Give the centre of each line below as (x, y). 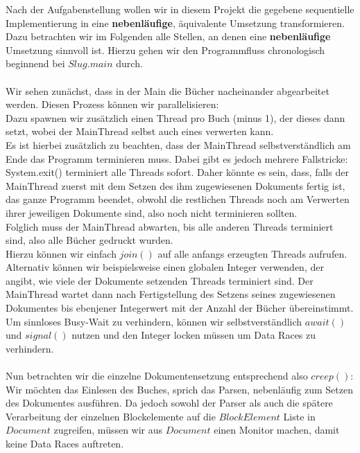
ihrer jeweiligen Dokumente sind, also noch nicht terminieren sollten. (152, 212)
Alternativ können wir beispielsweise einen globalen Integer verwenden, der (165, 267)
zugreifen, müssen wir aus (108, 430)
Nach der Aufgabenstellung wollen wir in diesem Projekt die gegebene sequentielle (180, 9)
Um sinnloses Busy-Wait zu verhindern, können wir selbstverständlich (154, 321)
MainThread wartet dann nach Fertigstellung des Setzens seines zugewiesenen (171, 294)
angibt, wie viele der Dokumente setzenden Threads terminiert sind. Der (160, 280)
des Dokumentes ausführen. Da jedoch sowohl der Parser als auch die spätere (169, 403)
